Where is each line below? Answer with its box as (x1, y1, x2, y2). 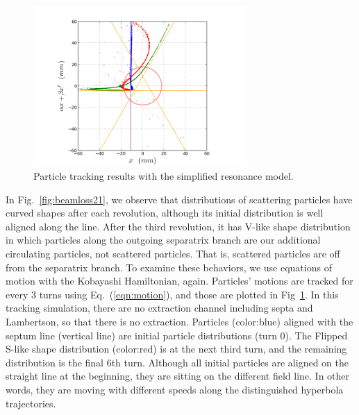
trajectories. (6, 396, 56, 410)
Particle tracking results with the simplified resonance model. (33, 169, 294, 183)
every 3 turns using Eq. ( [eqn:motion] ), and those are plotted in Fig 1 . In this (6, 287, 339, 301)
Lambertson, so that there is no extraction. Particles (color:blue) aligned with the (6, 314, 353, 329)
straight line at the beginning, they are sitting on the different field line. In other (6, 369, 350, 383)
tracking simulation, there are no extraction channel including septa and (6, 300, 313, 315)
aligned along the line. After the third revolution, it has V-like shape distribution (6, 219, 351, 233)
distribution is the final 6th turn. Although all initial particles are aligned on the (6, 355, 349, 369)
